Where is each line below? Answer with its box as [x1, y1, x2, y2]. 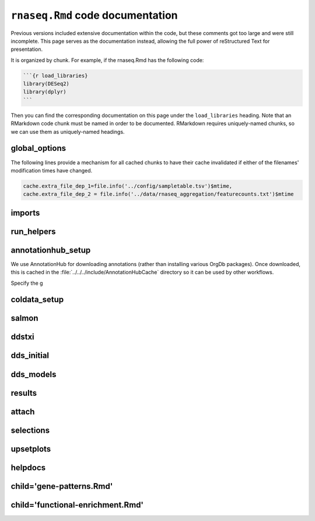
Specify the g [10, 280, 43, 287]
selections [10, 425, 50, 435]
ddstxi [10, 332, 34, 342]
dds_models [10, 369, 57, 379]
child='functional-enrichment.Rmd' [10, 500, 144, 510]
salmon [10, 313, 38, 323]
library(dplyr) [23, 88, 66, 95]
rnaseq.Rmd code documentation [10, 9, 178, 22]
